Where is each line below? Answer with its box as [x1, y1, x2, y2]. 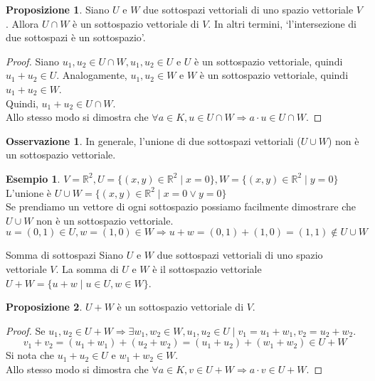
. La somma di [56, 261, 119, 276]
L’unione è [6, 185, 51, 200]
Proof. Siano [6, 53, 60, 68]
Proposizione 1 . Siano [6, 2, 110, 16]
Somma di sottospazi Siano [6, 247, 124, 262]
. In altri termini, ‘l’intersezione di [208, 16, 357, 31]
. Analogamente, [56, 68, 127, 82]
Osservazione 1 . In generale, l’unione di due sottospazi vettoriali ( [6, 133, 301, 148]
